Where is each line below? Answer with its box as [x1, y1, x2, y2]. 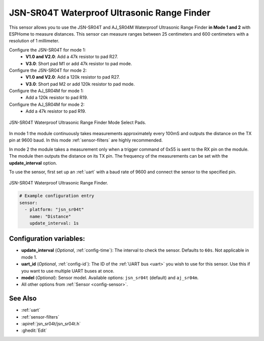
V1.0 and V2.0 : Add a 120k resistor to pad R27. [25, 74, 120, 80]
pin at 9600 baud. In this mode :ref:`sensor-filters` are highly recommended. [9, 137, 163, 143]
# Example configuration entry [19, 193, 95, 199]
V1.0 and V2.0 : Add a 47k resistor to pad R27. [25, 54, 118, 60]
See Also [9, 294, 37, 302]
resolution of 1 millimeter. [9, 38, 60, 44]
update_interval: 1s [29, 220, 79, 226]
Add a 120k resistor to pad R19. [25, 95, 88, 100]
